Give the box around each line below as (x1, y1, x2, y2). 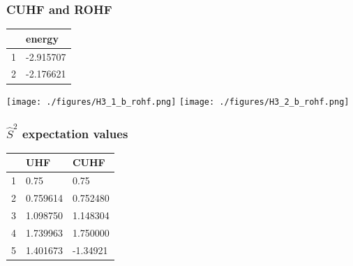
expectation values (22, 124, 128, 142)
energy (26, 31, 59, 45)
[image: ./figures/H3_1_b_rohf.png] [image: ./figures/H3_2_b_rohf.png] (6, 96, 350, 107)
